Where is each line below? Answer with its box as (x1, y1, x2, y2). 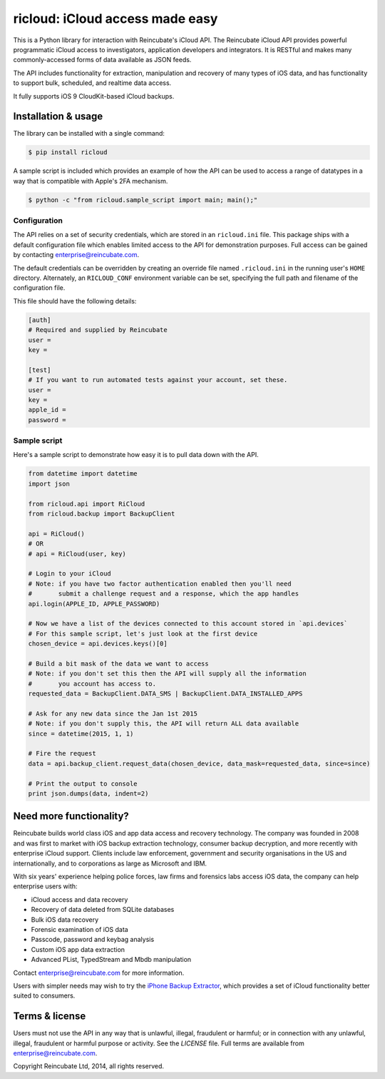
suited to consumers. (13, 991, 76, 1000)
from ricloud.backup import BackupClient (28, 510, 175, 518)
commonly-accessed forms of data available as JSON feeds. (13, 56, 192, 64)
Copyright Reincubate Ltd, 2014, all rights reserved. (13, 1062, 164, 1070)
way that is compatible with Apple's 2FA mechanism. (13, 176, 168, 185)
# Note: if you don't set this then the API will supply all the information (28, 670, 307, 678)
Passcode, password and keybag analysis (31, 935, 155, 944)
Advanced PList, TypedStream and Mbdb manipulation (31, 955, 192, 964)
